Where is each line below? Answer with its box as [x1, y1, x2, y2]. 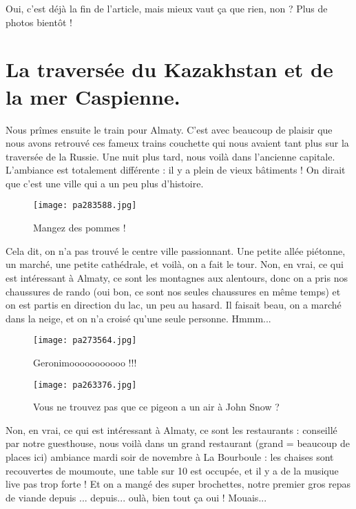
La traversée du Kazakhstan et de [6, 55, 333, 83]
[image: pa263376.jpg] [33, 380, 137, 390]
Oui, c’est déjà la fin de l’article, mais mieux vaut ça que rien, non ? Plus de [6, 1, 328, 15]
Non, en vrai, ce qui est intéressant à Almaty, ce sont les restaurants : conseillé [6, 422, 337, 437]
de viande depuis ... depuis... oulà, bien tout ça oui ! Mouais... [6, 490, 267, 504]
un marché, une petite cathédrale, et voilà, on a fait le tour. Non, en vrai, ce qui [6, 257, 344, 271]
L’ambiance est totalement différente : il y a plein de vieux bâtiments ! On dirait [6, 163, 346, 177]
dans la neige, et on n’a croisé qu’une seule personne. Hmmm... [6, 311, 271, 325]
